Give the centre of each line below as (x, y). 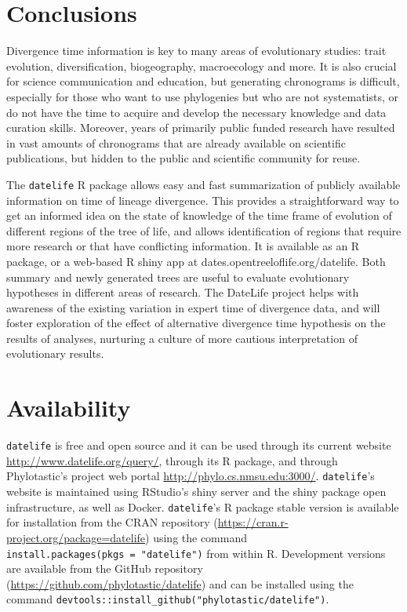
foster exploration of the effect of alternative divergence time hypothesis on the (196, 323)
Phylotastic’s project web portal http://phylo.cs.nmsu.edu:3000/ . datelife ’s (191, 476)
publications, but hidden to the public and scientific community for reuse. (184, 158)
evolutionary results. (55, 353)
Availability (69, 408)
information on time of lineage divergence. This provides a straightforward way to (203, 200)
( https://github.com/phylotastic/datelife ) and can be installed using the (180, 583)
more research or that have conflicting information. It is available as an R (183, 246)
